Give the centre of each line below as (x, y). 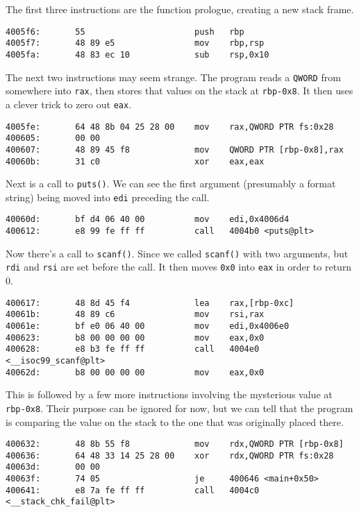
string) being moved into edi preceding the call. (108, 197)
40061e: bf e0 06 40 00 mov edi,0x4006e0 (148, 326)
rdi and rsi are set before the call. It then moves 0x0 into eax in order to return (179, 267)
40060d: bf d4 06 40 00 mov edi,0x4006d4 (148, 220)
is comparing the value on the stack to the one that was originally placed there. (175, 421)
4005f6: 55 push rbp (125, 32)
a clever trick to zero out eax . (69, 104)
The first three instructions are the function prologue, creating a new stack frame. (180, 9)
